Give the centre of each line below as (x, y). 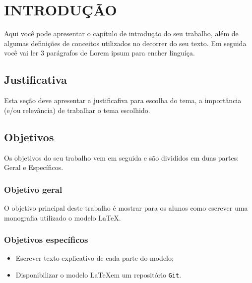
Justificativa (35, 80)
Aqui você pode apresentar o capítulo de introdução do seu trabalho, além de (121, 33)
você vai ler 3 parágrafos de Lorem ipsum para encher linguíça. (99, 53)
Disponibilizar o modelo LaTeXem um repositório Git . (98, 274)
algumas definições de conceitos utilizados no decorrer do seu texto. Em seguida (125, 43)
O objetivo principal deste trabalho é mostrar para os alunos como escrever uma (126, 207)
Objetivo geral (33, 189)
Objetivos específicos (46, 240)
